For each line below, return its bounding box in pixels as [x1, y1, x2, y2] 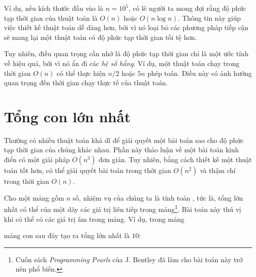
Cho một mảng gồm [4, 192, 64, 203]
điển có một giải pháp [4, 154, 70, 165]
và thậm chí [200, 165, 236, 175]
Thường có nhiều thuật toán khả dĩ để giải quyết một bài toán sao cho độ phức [4, 135, 244, 145]
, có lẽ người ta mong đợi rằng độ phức [128, 3, 247, 13]
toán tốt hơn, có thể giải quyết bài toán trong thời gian [4, 165, 171, 175]
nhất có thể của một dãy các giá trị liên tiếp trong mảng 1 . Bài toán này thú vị [4, 203, 241, 214]
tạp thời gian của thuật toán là [4, 12, 98, 23]
